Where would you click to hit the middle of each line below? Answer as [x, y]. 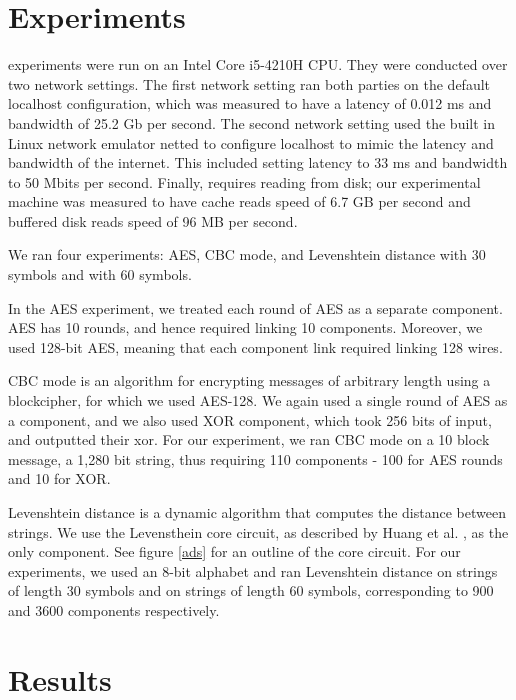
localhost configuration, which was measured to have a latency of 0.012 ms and [250, 103]
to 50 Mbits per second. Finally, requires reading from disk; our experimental [244, 181]
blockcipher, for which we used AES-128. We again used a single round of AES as [258, 400]
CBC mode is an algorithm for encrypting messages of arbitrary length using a [249, 380]
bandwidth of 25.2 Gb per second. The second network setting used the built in [252, 122]
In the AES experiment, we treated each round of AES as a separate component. [255, 307]
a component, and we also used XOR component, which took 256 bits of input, [250, 419]
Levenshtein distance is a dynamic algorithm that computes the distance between [257, 512]
